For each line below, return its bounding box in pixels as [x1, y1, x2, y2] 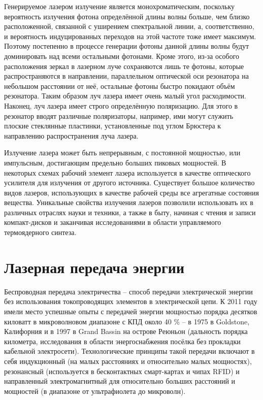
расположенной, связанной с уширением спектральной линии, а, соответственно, [4, 21, 254, 31]
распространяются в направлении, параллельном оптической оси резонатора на [4, 71, 249, 81]
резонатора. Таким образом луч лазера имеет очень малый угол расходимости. [4, 90, 247, 101]
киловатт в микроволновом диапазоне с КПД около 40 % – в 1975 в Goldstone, [4, 316, 250, 326]
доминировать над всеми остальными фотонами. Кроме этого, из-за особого [4, 50, 240, 61]
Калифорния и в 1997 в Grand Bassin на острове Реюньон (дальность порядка [4, 326, 248, 337]
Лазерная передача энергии [4, 256, 185, 277]
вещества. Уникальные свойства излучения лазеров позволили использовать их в [4, 197, 253, 208]
